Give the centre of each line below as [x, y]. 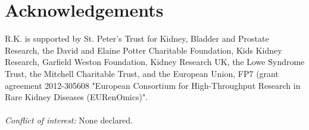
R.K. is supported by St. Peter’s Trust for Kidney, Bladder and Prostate [137, 38]
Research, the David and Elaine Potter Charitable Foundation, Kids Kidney [143, 50]
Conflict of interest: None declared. [69, 120]
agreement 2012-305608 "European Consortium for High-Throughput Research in [153, 85]
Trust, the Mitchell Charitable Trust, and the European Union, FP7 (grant [142, 73]
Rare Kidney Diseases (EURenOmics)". [77, 97]
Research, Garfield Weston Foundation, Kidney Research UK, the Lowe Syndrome [155, 62]
